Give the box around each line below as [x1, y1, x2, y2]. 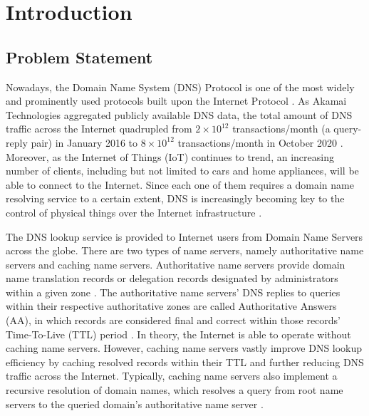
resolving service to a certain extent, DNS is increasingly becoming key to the [6, 191, 345, 206]
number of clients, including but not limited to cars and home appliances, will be [6, 163, 359, 178]
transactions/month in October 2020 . [177, 135, 343, 150]
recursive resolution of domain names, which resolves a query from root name [6, 383, 343, 397]
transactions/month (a [232, 121, 331, 136]
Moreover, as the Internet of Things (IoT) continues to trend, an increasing [6, 149, 334, 164]
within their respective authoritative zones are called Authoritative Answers [6, 298, 337, 313]
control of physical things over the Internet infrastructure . [6, 204, 262, 219]
